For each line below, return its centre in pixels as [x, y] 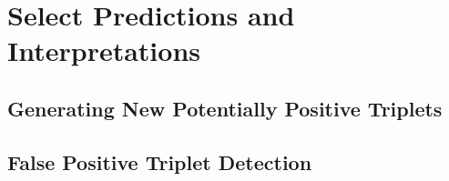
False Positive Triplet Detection [160, 161]
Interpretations [104, 50]
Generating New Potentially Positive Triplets [225, 108]
